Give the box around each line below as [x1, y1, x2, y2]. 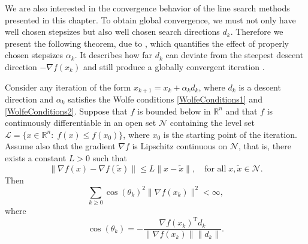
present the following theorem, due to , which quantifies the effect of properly [5, 37, 289, 49]
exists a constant [5, 151, 67, 164]
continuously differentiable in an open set [5, 116, 156, 129]
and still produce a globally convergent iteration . [83, 60, 265, 73]
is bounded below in [137, 104, 211, 117]
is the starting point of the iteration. [163, 128, 297, 140]
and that [225, 104, 258, 117]
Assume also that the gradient [5, 140, 116, 152]
